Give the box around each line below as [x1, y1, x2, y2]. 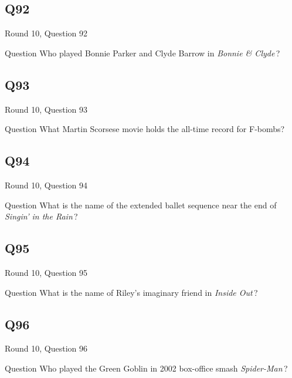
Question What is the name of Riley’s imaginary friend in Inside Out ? [5, 286, 258, 298]
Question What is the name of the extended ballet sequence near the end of [5, 198, 277, 211]
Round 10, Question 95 [5, 266, 88, 278]
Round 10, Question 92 [5, 27, 88, 39]
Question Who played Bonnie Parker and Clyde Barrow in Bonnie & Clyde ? [5, 46, 280, 59]
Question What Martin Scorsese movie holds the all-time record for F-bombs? [5, 123, 285, 135]
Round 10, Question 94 [5, 178, 88, 191]
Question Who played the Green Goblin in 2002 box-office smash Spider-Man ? [5, 362, 288, 374]
